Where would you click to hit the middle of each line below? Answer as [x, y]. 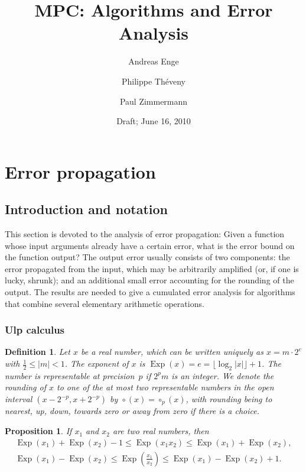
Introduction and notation [87, 209]
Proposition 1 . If [38, 431]
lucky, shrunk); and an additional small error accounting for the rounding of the [149, 280]
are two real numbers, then [161, 431]
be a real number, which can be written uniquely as [172, 352]
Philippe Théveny [154, 81]
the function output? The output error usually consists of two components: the [147, 257]
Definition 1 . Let [38, 352]
